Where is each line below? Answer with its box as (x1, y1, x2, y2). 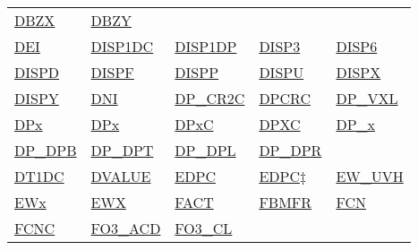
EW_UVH (336, 166, 404, 186)
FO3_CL (175, 218, 233, 238)
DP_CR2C (175, 88, 245, 108)
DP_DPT (90, 140, 154, 160)
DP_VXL (336, 88, 398, 108)
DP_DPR (259, 140, 322, 160)
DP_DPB (14, 140, 77, 160)
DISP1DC (90, 36, 154, 56)
